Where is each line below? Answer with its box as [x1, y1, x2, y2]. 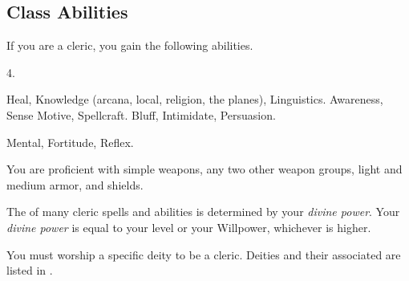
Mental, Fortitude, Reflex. [6, 133, 134, 150]
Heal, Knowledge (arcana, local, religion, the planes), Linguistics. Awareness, [6, 91, 383, 108]
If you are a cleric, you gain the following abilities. [6, 37, 253, 54]
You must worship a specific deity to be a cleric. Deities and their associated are [6, 246, 401, 263]
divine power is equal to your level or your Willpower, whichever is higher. [6, 218, 371, 235]
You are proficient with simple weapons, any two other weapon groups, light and [6, 161, 403, 177]
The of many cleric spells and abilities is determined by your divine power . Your [6, 203, 400, 220]
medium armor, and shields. [6, 176, 144, 193]
